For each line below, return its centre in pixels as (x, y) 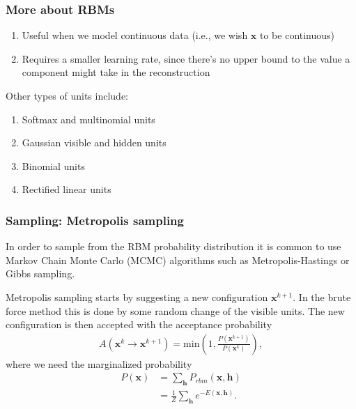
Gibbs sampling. (40, 273)
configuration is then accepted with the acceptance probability (139, 324)
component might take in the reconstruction (116, 72)
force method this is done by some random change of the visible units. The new (175, 310)
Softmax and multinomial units (88, 119)
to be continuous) (297, 35)
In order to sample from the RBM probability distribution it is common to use (173, 246)
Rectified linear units (67, 189)
